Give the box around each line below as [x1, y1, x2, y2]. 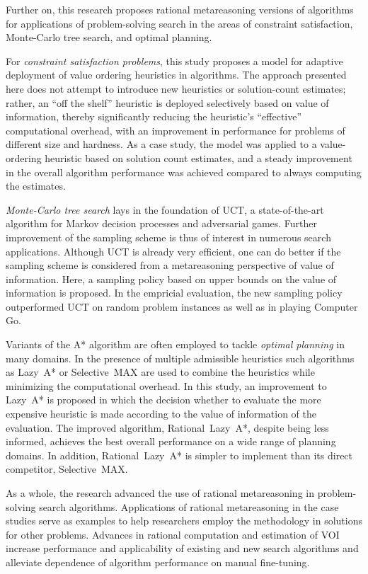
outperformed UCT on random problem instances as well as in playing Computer [6, 299, 358, 314]
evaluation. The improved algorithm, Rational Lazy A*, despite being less [6, 420, 329, 435]
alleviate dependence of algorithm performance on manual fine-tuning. [6, 554, 310, 569]
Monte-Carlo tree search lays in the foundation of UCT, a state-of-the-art [6, 202, 324, 217]
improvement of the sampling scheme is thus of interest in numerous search [6, 229, 331, 244]
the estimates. [6, 178, 66, 193]
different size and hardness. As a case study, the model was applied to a [6, 137, 317, 151]
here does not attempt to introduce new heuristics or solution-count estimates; [6, 81, 346, 96]
